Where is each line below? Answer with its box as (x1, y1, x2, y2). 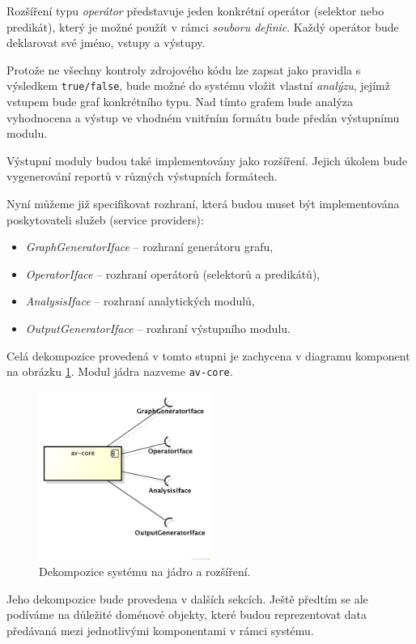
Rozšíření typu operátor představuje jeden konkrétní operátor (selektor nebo (6, 2, 384, 19)
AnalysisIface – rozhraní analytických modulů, (25, 292, 255, 309)
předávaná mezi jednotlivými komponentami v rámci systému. (6, 621, 314, 638)
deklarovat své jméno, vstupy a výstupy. (6, 34, 206, 51)
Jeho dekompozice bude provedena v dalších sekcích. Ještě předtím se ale (6, 590, 368, 607)
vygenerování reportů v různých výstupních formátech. (6, 168, 278, 185)
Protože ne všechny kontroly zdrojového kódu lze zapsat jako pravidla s (6, 61, 361, 78)
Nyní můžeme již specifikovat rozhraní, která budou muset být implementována (6, 195, 400, 211)
